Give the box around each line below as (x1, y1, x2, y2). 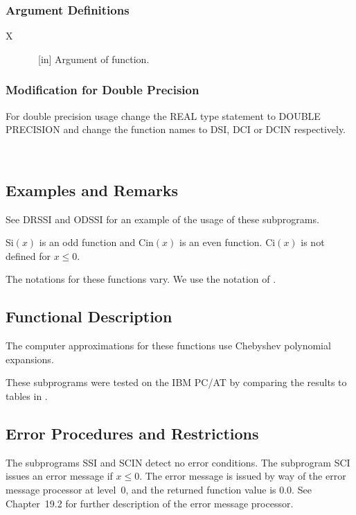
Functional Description (6, 306, 172, 327)
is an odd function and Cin (39, 235, 154, 250)
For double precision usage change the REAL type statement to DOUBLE (6, 108, 321, 123)
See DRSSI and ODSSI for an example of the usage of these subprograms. (6, 211, 319, 226)
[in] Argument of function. (37, 51, 150, 66)
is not (301, 235, 325, 250)
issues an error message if (6, 469, 113, 483)
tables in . (6, 388, 48, 403)
